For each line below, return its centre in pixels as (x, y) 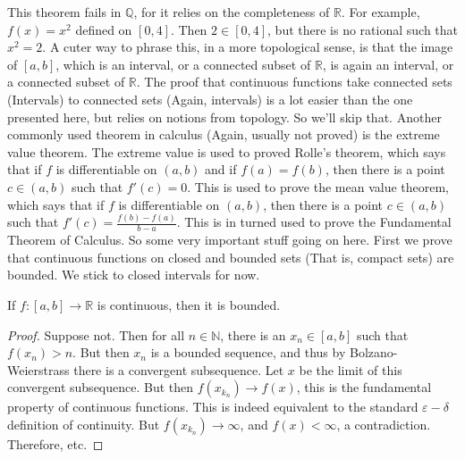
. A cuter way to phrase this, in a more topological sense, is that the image (248, 47)
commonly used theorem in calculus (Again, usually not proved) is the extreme (224, 134)
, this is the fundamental (364, 387)
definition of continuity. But (84, 425)
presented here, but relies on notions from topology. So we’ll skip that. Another (224, 117)
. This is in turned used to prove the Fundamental (314, 222)
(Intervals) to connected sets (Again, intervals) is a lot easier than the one (210, 99)
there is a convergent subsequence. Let (179, 369)
